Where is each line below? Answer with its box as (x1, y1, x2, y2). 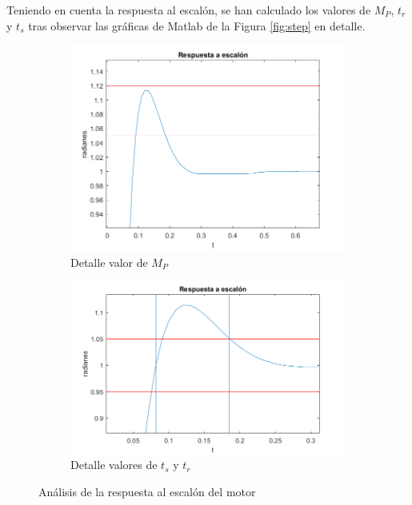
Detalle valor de (70, 253, 148, 270)
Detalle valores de (70, 456, 158, 473)
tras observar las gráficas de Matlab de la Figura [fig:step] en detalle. (28, 17, 366, 34)
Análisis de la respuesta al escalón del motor (38, 483, 256, 499)
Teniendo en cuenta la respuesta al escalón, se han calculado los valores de (6, 2, 371, 18)
